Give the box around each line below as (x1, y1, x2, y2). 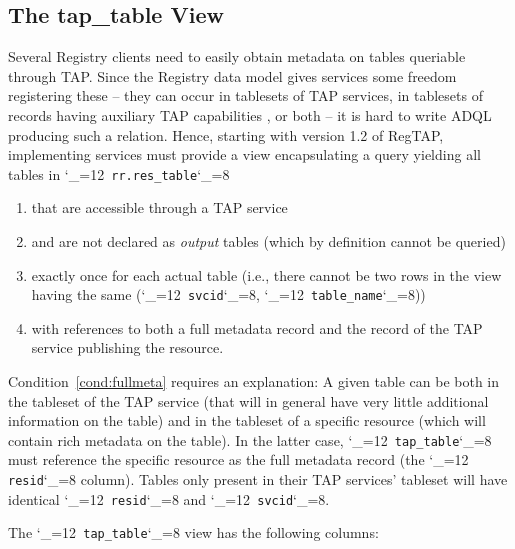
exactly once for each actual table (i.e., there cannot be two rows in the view (31, 264, 502, 285)
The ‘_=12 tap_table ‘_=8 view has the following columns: (8, 522, 379, 543)
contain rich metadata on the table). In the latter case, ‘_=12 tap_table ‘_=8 (8, 429, 492, 450)
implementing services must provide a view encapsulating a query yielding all (8, 144, 481, 165)
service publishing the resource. (31, 337, 224, 358)
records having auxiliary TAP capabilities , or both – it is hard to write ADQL (8, 104, 492, 125)
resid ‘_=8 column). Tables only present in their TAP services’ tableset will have (8, 469, 508, 490)
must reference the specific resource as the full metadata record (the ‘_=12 (8, 449, 469, 470)
